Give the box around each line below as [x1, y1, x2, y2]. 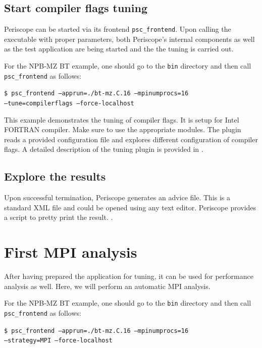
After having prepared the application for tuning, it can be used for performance [4, 271, 253, 281]
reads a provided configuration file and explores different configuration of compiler [4, 134, 258, 144]
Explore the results [4, 168, 106, 184]
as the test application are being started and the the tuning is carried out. [4, 43, 234, 54]
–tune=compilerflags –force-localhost [4, 100, 134, 107]
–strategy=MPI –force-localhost [4, 337, 113, 344]
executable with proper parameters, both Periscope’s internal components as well [4, 33, 255, 44]
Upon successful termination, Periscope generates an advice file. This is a [4, 192, 231, 203]
